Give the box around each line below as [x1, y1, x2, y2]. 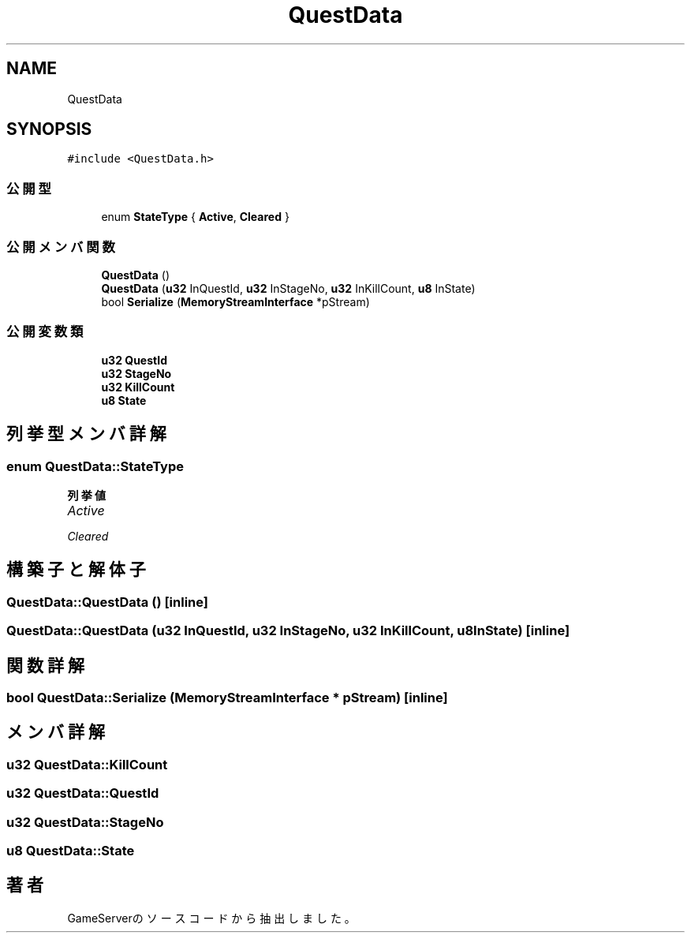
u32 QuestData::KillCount [6, 756, 168, 773]
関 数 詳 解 [6, 655, 84, 675]
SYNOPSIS [6, 119, 92, 140]
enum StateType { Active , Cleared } [101, 210, 289, 224]
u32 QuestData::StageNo [6, 814, 164, 830]
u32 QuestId [101, 353, 167, 367]
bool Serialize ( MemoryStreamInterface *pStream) [101, 294, 370, 309]
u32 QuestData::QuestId [6, 785, 159, 802]
